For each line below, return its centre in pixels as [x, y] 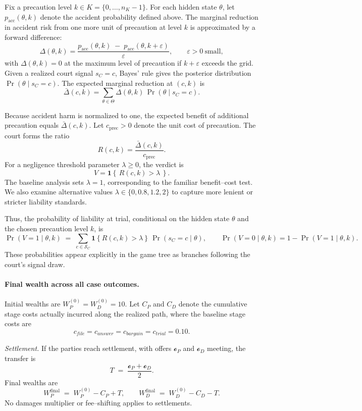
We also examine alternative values [59, 192]
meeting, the [226, 348]
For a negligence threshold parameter [62, 164]
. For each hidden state [181, 7]
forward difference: [33, 37]
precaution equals [32, 125]
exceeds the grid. [227, 63]
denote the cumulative [213, 304]
